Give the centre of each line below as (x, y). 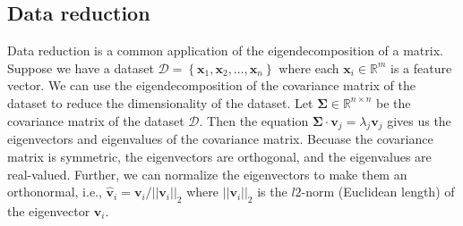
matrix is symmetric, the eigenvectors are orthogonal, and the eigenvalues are (219, 156)
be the (394, 102)
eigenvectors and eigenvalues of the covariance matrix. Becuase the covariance (220, 139)
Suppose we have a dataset (81, 67)
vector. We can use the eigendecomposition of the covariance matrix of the (212, 85)
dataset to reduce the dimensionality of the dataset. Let (160, 102)
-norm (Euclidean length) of (378, 192)
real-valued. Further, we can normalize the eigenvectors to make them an (207, 174)
